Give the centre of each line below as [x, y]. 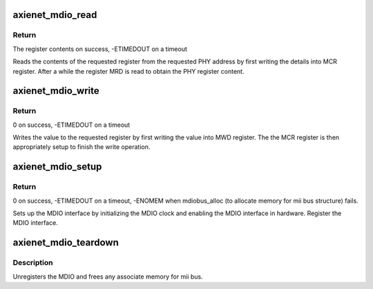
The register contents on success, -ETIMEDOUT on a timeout [100, 49]
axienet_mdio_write [56, 91]
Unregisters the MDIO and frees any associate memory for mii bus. [108, 277]
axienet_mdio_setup [57, 167]
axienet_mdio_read [55, 15]
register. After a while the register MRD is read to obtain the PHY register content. [128, 71]
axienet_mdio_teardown [66, 242]
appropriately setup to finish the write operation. [82, 147]
